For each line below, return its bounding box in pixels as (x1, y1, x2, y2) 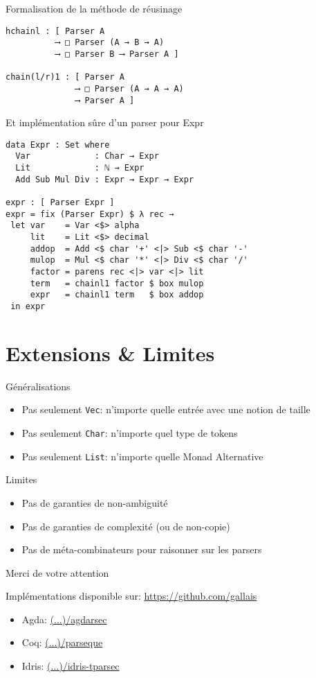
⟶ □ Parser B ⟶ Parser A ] (55, 49, 179, 59)
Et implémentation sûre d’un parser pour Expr (6, 115, 204, 130)
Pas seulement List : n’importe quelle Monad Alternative (21, 449, 263, 463)
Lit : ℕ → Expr (15, 163, 145, 173)
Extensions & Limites (6, 338, 215, 367)
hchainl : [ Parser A (6, 26, 105, 36)
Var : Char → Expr (15, 151, 159, 162)
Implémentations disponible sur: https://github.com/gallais (6, 589, 257, 603)
